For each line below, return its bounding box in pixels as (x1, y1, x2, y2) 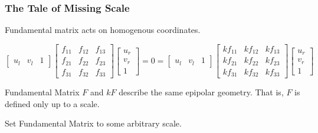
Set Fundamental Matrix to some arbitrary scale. (5, 117, 182, 129)
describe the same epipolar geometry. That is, (119, 86, 284, 98)
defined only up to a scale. (5, 97, 100, 109)
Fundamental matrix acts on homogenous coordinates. (5, 24, 201, 36)
